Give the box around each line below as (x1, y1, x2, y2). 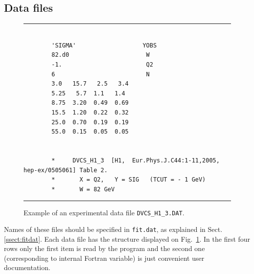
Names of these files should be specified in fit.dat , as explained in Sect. (4, 224, 223, 234)
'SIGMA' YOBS (51, 42, 157, 49)
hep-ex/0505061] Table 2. (23, 166, 108, 174)
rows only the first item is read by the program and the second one (4, 243, 205, 253)
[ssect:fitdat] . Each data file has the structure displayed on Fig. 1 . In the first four (4, 233, 251, 244)
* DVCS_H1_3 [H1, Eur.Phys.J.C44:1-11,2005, (51, 157, 220, 164)
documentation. (4, 262, 50, 273)
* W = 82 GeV (51, 185, 115, 193)
